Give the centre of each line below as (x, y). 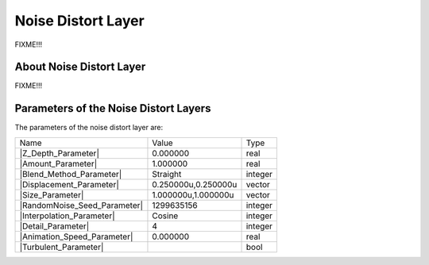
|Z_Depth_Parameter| (59, 153)
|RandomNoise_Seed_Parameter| (81, 205)
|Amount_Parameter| (58, 163)
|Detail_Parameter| (54, 226)
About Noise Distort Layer (80, 67)
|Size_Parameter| (52, 194)
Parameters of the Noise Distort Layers (113, 108)
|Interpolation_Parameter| (67, 216)
